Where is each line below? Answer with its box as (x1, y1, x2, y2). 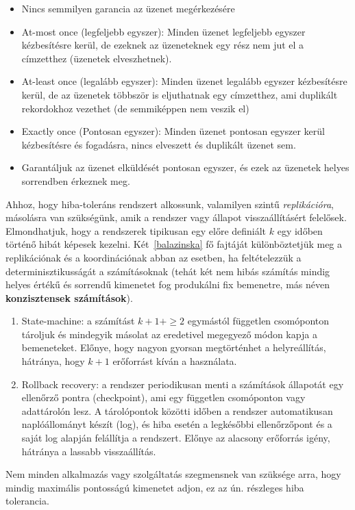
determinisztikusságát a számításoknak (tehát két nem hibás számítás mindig (5, 264, 330, 278)
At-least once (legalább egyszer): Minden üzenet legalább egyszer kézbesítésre (21, 74, 347, 88)
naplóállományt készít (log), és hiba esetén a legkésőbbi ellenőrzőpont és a (21, 417, 332, 431)
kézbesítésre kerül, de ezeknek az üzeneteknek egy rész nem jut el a (21, 38, 304, 52)
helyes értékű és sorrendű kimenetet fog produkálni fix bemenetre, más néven (5, 277, 330, 292)
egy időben (277, 223, 323, 238)
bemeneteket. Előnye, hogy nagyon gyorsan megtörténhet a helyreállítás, (21, 340, 326, 355)
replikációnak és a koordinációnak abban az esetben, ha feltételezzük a (5, 250, 302, 264)
